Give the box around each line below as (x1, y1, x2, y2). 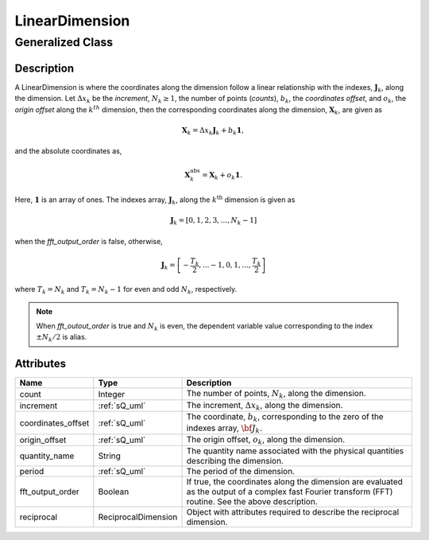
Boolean (98, 486, 129, 497)
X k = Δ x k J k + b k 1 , (181, 126, 244, 137)
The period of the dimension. (186, 466, 296, 477)
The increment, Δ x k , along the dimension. (186, 399, 343, 412)
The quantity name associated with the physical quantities (186, 445, 404, 456)
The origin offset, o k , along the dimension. (186, 433, 346, 447)
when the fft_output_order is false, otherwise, (14, 236, 163, 246)
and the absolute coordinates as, (14, 146, 122, 156)
